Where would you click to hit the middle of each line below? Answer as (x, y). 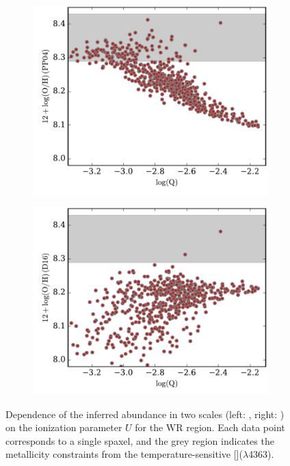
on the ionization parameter (64, 427)
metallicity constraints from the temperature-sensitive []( (124, 454)
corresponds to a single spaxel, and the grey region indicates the (140, 440)
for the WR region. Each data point (210, 427)
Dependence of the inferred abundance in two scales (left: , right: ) (145, 414)
